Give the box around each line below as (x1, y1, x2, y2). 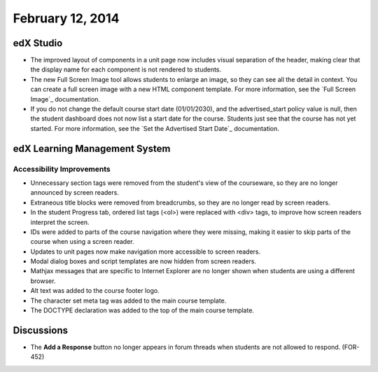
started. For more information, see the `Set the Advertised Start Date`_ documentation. (30, 124, 280, 132)
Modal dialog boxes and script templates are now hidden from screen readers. (30, 257, 257, 266)
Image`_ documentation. (30, 95, 101, 103)
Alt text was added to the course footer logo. (30, 287, 160, 295)
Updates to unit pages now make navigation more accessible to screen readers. (30, 247, 261, 256)
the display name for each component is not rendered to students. (30, 65, 222, 74)
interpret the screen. (30, 218, 90, 226)
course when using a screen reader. (30, 237, 134, 246)
